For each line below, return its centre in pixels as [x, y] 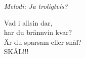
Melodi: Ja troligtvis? [36, 6]
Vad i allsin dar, [28, 22]
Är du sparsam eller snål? [43, 42]
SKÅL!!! [16, 51]
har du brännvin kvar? [38, 32]
